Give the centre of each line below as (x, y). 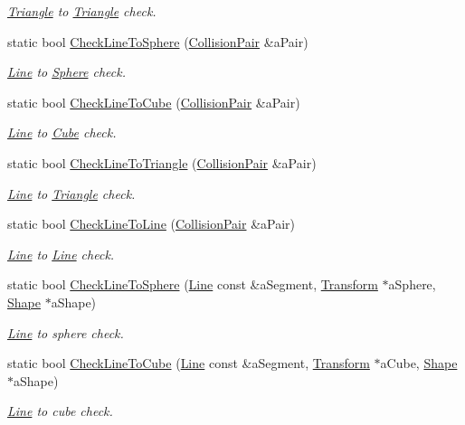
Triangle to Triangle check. (82, 11)
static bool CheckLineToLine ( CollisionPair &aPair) (152, 224)
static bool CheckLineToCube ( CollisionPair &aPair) (154, 102)
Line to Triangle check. (71, 193)
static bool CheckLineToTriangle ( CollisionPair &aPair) (162, 162)
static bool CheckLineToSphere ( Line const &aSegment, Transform (193, 284)
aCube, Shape (419, 363)
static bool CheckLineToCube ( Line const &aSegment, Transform (189, 363)
